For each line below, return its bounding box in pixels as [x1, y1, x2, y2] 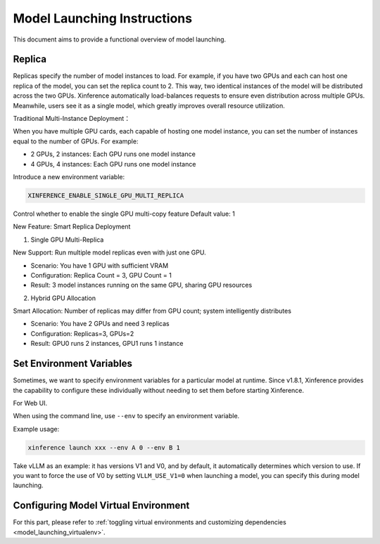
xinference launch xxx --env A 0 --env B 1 [27, 443, 181, 451]
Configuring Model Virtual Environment [13, 500, 190, 512]
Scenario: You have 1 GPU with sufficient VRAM [30, 261, 169, 270]
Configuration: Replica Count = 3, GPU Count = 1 [30, 271, 172, 279]
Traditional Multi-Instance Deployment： [13, 115, 130, 123]
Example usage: [13, 425, 60, 433]
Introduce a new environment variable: [13, 172, 125, 181]
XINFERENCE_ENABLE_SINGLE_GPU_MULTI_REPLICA [27, 191, 184, 200]
